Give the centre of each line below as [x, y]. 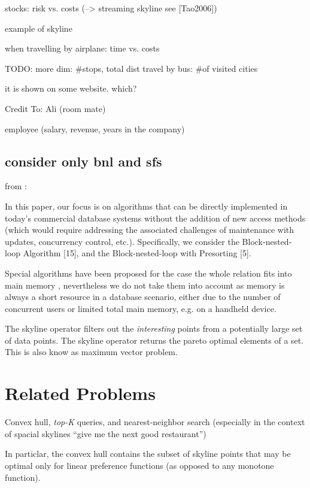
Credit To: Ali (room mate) [55, 108]
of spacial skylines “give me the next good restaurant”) [106, 433]
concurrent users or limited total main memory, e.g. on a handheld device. [141, 308]
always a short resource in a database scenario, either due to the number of [143, 297]
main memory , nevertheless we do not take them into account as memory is [145, 285]
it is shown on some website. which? [71, 88]
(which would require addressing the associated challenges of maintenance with [150, 230]
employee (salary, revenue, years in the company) [95, 128]
